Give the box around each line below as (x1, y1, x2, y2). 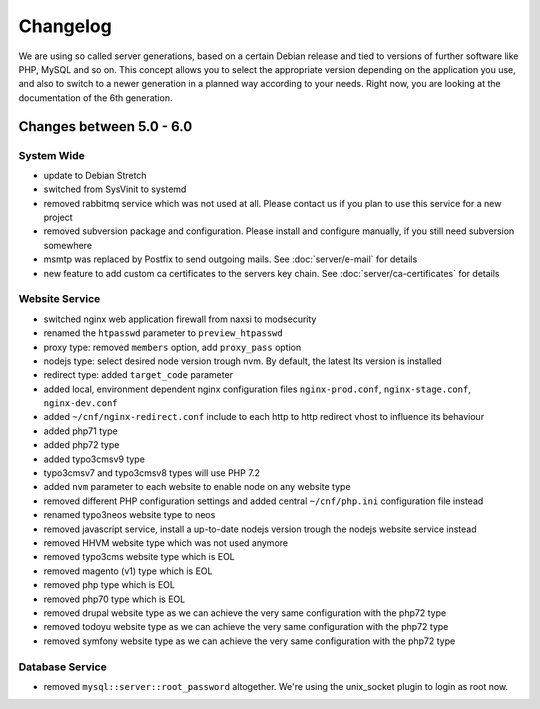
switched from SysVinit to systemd (43, 183, 187, 195)
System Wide (18, 148, 85, 162)
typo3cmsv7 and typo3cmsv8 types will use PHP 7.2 (43, 467, 260, 479)
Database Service (18, 660, 107, 674)
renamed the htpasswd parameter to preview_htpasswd (43, 327, 284, 339)
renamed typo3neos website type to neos (43, 509, 216, 521)
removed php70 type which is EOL (43, 593, 186, 605)
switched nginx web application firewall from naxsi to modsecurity (43, 313, 317, 325)
